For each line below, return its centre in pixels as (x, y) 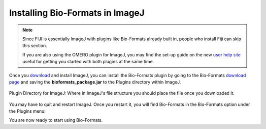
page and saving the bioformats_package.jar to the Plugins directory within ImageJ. (95, 82)
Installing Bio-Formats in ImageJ (77, 13)
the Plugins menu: (28, 111)
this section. (35, 46)
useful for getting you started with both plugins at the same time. (88, 62)
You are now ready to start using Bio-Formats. (56, 120)
